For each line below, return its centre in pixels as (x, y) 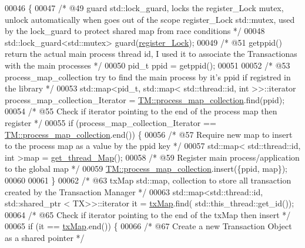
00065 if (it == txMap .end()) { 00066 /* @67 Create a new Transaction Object (148, 226)
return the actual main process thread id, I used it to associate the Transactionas (151, 54)
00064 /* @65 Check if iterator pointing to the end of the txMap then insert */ (148, 214)
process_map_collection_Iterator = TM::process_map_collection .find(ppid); (145, 99)
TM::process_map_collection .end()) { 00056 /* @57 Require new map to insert (149, 134)
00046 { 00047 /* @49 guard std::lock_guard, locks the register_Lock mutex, (144, 8)
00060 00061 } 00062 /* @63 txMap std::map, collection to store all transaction (148, 180)
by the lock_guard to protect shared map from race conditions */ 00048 (135, 31)
